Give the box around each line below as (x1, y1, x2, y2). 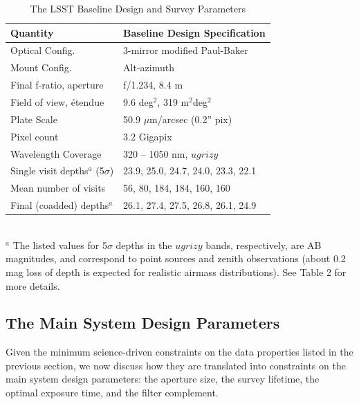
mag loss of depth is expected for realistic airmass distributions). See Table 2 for (6, 264, 347, 279)
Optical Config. (10, 43, 75, 57)
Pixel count (10, 129, 59, 143)
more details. (6, 278, 60, 293)
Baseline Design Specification (123, 25, 266, 39)
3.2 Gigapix (123, 129, 172, 143)
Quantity (10, 25, 54, 39)
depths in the (116, 237, 172, 252)
